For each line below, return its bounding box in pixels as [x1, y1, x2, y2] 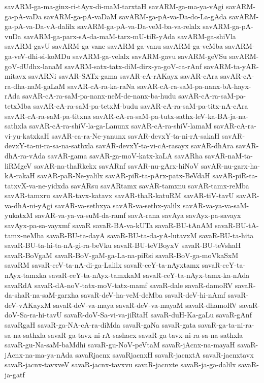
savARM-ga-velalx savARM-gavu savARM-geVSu [73, 50, 227, 61]
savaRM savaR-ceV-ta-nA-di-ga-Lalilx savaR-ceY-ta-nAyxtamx [5, 260, 200, 270]
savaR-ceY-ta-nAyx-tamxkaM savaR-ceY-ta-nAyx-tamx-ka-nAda [49, 270, 250, 280]
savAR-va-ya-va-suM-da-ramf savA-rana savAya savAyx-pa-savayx [35, 210, 241, 220]
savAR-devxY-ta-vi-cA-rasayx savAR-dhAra [95, 140, 234, 151]
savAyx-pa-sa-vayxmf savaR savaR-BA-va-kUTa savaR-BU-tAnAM [5, 220, 213, 231]
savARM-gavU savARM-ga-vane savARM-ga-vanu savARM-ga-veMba [5, 41, 223, 51]
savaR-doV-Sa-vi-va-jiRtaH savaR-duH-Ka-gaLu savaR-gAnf [64, 309, 252, 320]
